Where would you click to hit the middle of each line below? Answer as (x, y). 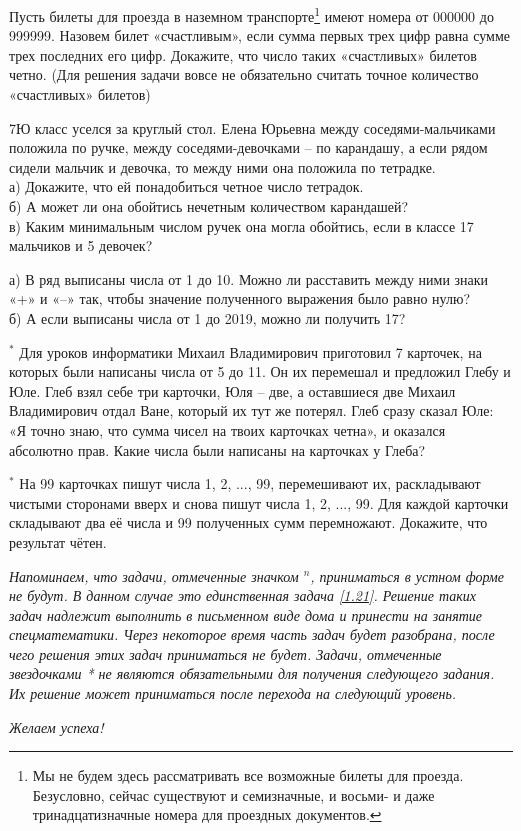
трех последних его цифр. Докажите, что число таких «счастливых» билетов (243, 54)
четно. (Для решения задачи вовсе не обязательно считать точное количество (244, 74)
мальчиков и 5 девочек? (81, 245)
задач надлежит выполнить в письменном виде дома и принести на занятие (245, 614)
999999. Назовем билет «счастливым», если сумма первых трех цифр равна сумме (259, 35)
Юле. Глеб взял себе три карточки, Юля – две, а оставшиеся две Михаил (232, 390)
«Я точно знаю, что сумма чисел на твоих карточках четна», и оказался (227, 429)
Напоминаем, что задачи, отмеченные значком (154, 575)
